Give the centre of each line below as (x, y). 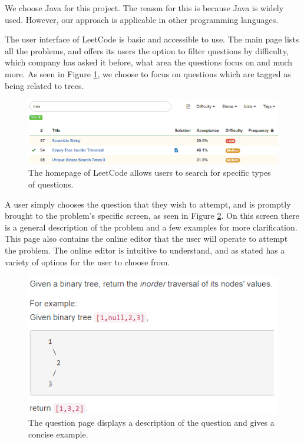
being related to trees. (44, 85)
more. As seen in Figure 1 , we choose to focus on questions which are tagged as (148, 73)
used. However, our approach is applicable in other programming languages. (142, 19)
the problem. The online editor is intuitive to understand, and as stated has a (145, 250)
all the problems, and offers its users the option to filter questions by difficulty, (147, 50)
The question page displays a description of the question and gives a (151, 422)
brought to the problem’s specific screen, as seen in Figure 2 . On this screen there (152, 216)
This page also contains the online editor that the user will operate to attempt (146, 239)
